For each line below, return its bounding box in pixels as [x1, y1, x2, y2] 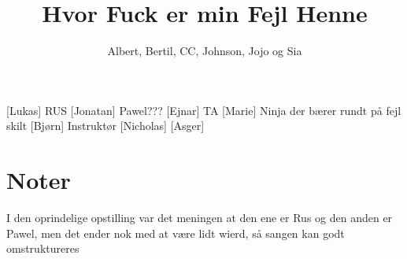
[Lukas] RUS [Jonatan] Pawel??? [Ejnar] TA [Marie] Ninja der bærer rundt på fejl [6, 102, 401, 118]
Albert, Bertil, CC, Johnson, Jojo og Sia [107, 43, 302, 59]
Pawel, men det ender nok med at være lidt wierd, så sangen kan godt [6, 224, 345, 241]
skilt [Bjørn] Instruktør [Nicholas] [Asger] [6, 117, 205, 134]
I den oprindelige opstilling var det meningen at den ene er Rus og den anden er [6, 209, 393, 226]
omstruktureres [6, 240, 80, 257]
